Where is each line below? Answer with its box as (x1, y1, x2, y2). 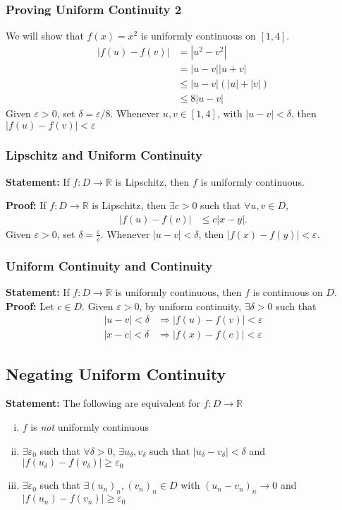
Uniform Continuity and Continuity (6, 256, 213, 274)
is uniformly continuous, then (115, 285, 242, 300)
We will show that (6, 28, 84, 43)
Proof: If (6, 198, 47, 213)
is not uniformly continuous (30, 420, 149, 434)
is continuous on (252, 285, 323, 300)
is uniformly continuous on (140, 28, 256, 43)
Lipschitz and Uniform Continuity (6, 146, 202, 164)
